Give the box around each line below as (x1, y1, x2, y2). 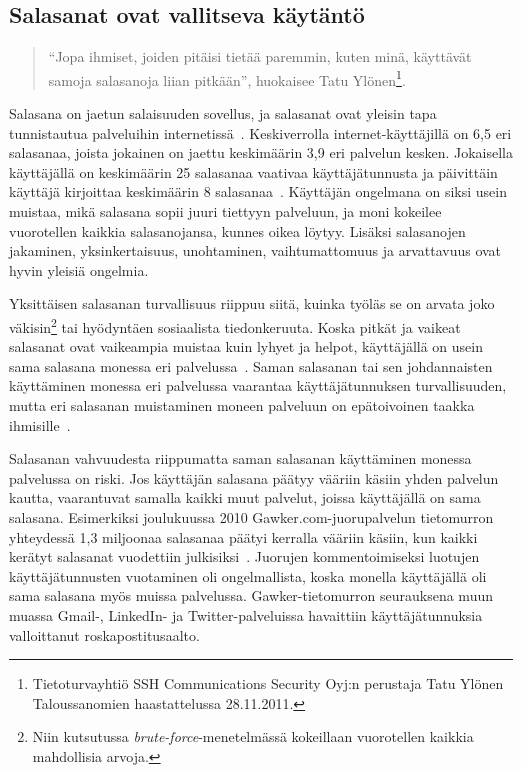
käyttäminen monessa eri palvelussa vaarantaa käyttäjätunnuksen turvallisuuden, (9, 375, 507, 396)
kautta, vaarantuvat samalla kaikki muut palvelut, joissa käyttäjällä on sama (9, 487, 481, 508)
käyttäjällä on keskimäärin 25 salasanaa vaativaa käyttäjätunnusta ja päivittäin (9, 161, 498, 182)
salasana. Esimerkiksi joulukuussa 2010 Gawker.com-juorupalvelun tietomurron (9, 506, 494, 527)
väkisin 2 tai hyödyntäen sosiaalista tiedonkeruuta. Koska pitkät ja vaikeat (9, 313, 461, 337)
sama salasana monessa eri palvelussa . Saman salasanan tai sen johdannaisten (9, 355, 493, 376)
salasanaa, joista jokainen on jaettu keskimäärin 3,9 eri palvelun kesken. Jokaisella (9, 142, 513, 163)
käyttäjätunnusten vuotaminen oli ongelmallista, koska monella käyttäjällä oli (9, 565, 487, 586)
